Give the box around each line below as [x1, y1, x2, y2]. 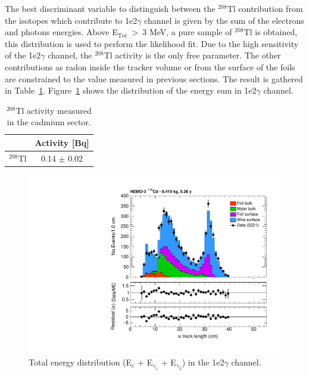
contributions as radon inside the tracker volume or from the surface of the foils [5, 60, 295, 73]
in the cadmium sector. [7, 116, 91, 128]
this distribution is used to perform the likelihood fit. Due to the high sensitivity [5, 37, 299, 49]
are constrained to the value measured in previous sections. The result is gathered [5, 72, 303, 85]
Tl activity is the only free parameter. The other [104, 49, 281, 61]
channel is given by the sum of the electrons [144, 14, 304, 26]
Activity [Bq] [35, 136, 89, 148]
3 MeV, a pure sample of [142, 26, 232, 38]
